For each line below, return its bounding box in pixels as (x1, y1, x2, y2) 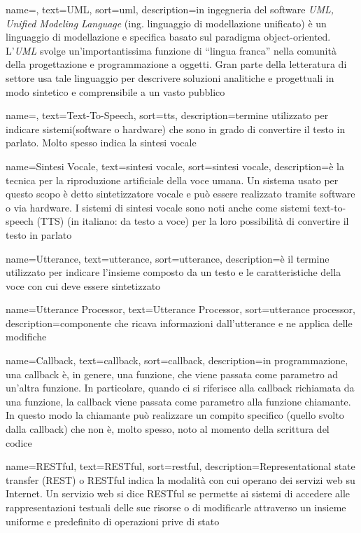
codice (6, 435, 32, 450)
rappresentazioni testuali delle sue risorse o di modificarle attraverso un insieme (6, 500, 346, 514)
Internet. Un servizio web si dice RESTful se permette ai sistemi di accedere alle (6, 486, 351, 501)
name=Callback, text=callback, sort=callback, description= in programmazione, (6, 353, 348, 368)
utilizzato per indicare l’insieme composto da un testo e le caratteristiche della (6, 265, 341, 279)
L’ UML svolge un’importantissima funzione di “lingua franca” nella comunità (6, 43, 337, 57)
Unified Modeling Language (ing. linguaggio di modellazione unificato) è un (6, 15, 327, 30)
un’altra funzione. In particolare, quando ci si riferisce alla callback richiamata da (6, 380, 355, 395)
